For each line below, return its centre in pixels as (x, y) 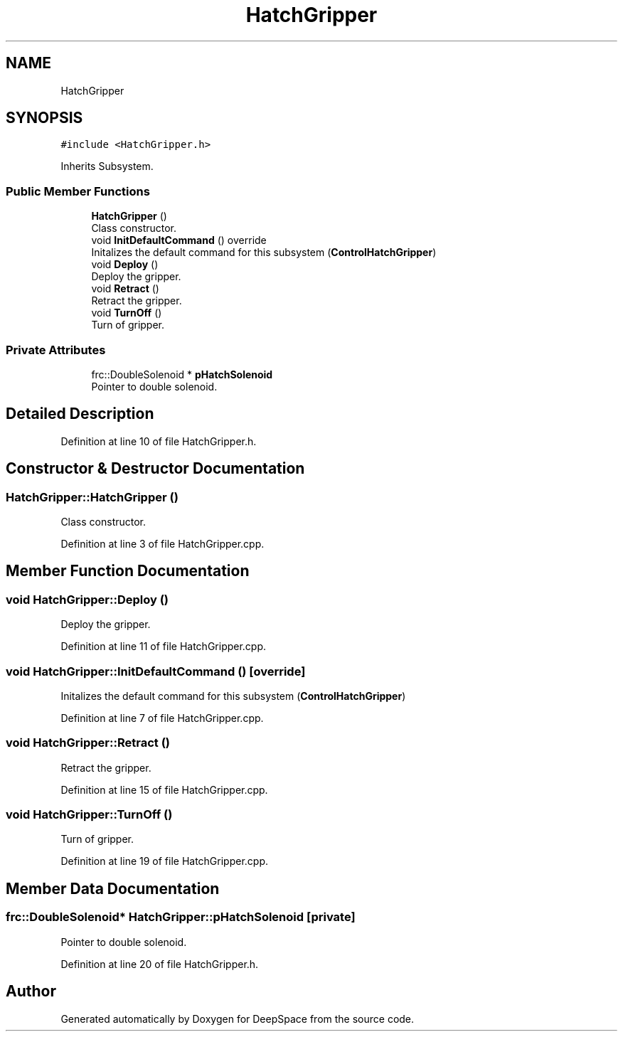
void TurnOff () (127, 313)
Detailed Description (80, 414)
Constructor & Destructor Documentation (155, 469)
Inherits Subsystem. (107, 166)
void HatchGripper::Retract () (88, 743)
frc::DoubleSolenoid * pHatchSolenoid (182, 374)
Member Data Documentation (113, 888)
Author (31, 991)
